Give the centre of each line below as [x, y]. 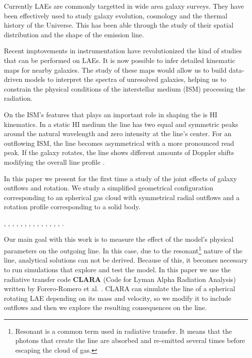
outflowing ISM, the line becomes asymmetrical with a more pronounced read [119, 143]
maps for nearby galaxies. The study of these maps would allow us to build [115, 70]
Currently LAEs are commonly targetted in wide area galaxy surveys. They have [124, 6]
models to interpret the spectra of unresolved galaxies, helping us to [126, 79]
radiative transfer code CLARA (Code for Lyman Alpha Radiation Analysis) [120, 279]
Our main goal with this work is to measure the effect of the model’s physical [119, 239]
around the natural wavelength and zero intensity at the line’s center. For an [118, 133]
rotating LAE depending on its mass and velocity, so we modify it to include [118, 298]
